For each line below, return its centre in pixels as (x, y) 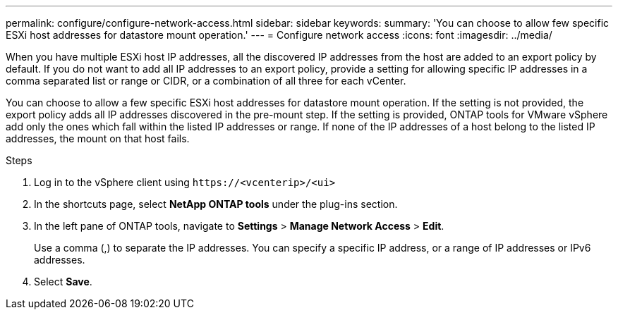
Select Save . (63, 282)
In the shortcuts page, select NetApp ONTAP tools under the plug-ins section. (216, 204)
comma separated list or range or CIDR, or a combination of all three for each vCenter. (206, 81)
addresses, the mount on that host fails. (98, 138)
